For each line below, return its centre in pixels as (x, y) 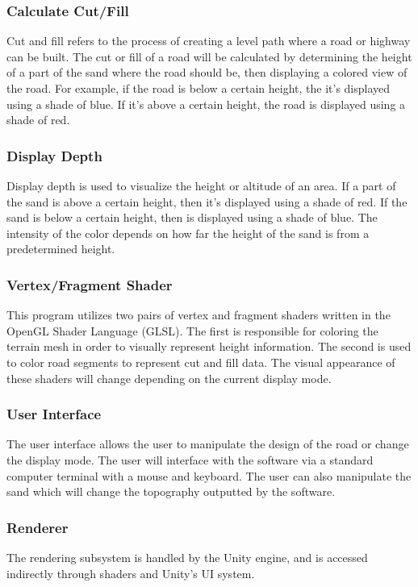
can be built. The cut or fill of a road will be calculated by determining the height (209, 56)
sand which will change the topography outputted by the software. (171, 491)
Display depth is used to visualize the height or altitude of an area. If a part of (201, 185)
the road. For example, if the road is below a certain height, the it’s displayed (199, 88)
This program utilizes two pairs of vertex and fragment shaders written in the (199, 315)
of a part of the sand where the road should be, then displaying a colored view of (207, 72)
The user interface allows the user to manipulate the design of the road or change (208, 444)
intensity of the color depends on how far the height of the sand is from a (188, 233)
